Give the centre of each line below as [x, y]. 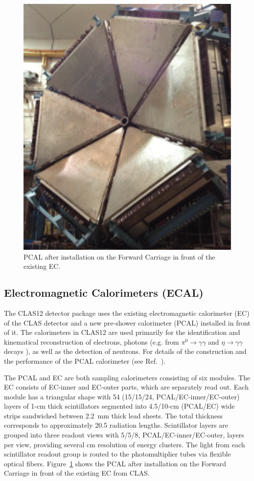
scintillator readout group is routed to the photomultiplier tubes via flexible [117, 454]
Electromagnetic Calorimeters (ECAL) [104, 293]
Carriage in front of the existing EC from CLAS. [77, 473]
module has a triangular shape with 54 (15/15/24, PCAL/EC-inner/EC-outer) [122, 396]
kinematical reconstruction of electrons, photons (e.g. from [92, 341]
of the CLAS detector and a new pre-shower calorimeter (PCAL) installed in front [127, 322]
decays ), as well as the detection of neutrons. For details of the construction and [125, 351]
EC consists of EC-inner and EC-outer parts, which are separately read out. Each [126, 387]
